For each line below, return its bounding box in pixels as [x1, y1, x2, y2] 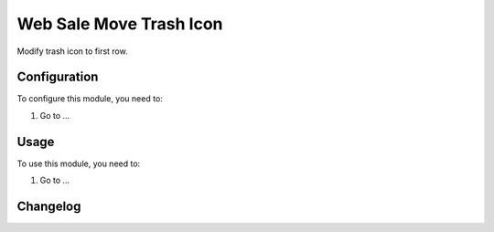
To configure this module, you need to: [16, 93, 164, 104]
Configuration [16, 69, 99, 85]
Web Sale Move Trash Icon [16, 14, 223, 34]
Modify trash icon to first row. [16, 46, 128, 57]
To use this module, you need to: [16, 158, 141, 169]
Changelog [16, 198, 81, 214]
